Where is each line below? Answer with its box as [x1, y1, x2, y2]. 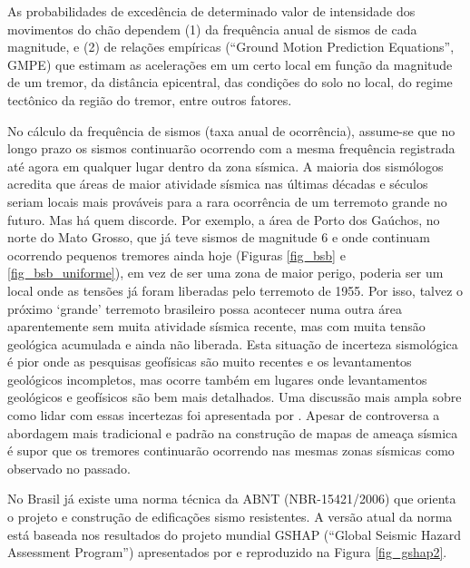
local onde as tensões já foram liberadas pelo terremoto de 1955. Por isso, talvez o [7, 280, 464, 299]
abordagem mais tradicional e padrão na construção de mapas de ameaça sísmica [7, 423, 458, 442]
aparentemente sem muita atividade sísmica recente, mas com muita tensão [7, 317, 426, 336]
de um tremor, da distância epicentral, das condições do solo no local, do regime [7, 73, 453, 92]
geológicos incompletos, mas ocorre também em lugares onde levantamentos [7, 369, 427, 388]
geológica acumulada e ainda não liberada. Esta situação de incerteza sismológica [7, 334, 458, 353]
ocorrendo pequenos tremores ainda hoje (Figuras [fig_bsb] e [7, 245, 346, 264]
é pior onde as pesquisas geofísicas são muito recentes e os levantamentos [7, 352, 412, 371]
